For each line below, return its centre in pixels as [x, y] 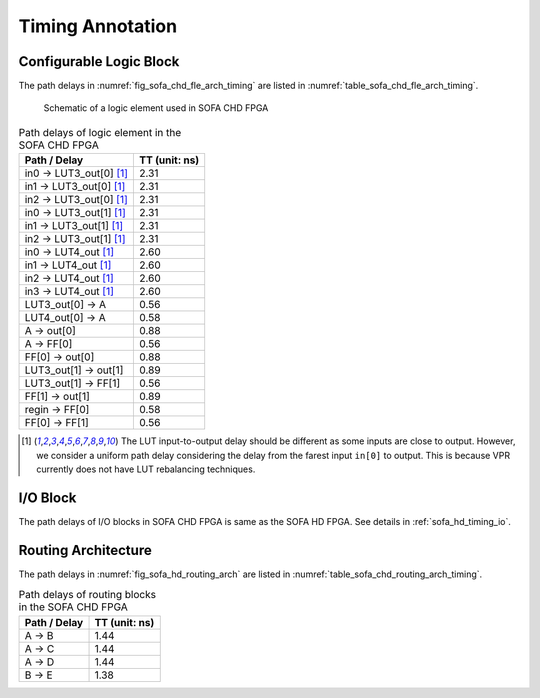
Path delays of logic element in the [100, 133]
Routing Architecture [85, 550]
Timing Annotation [98, 26]
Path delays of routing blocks [87, 595]
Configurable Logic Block [99, 61]
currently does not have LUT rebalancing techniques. [146, 469]
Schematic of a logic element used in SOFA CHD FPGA [156, 108]
